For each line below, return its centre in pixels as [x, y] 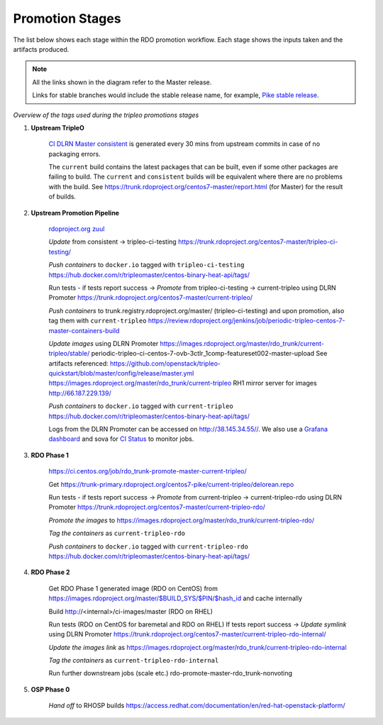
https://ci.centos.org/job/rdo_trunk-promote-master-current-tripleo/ [148, 471]
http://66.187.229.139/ [80, 393]
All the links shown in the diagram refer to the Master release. [122, 82]
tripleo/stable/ [69, 354]
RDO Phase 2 [50, 572]
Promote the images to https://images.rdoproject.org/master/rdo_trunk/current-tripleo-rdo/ [182, 520]
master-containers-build [84, 330]
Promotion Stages [67, 18]
